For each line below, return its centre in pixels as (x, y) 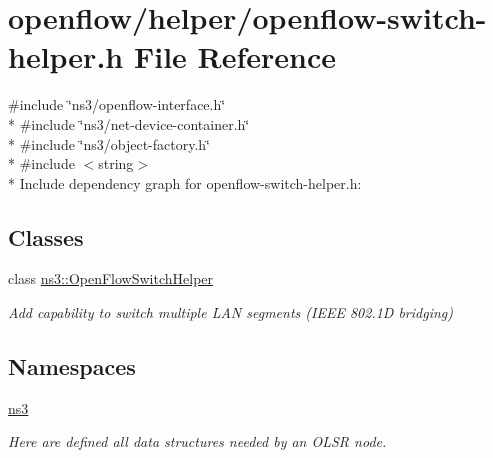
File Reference (235, 56)
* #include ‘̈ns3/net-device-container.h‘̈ (129, 123)
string (116, 163)
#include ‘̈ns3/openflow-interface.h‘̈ (117, 104)
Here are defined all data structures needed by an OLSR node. (197, 441)
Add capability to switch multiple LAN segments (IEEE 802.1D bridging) (230, 312)
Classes (46, 236)
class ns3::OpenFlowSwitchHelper (111, 278)
